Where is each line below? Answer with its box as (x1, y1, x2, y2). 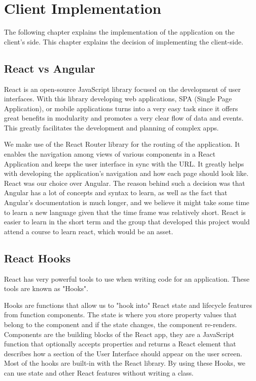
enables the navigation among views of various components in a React (4, 149, 216, 159)
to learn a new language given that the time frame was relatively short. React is (4, 207, 246, 217)
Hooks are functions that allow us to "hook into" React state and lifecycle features (4, 299, 253, 310)
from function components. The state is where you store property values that (4, 309, 237, 320)
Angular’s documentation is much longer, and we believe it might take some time (4, 197, 250, 208)
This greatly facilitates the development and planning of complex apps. (4, 122, 219, 132)
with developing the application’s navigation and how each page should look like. (4, 168, 249, 178)
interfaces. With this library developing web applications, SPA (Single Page (4, 93, 232, 104)
